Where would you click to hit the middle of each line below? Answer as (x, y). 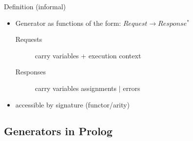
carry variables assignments (76, 88)
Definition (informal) (35, 6)
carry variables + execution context (88, 55)
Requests (29, 39)
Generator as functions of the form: (68, 23)
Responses (31, 72)
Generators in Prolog (58, 131)
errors (132, 88)
